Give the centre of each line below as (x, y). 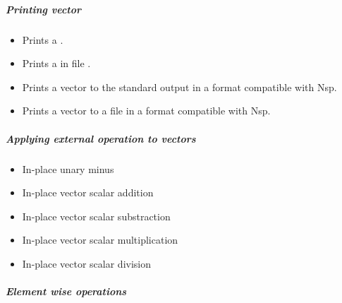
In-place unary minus (68, 168)
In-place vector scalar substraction (96, 216)
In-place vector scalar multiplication (100, 240)
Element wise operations (66, 291)
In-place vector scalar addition (88, 192)
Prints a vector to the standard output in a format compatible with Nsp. (179, 87)
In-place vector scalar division (87, 263)
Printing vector (44, 9)
